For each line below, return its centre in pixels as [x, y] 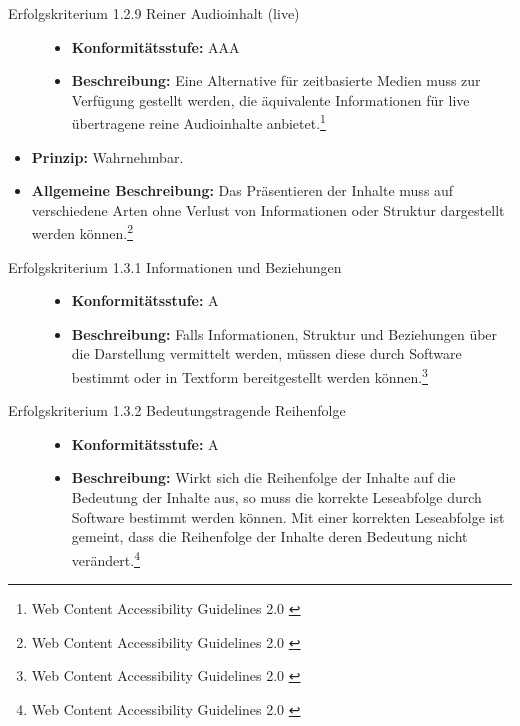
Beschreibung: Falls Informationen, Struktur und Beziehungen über [284, 333]
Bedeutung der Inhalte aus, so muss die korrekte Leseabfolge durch [276, 497]
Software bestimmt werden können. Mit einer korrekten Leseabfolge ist [288, 516]
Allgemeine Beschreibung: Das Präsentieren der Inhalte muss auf [242, 190]
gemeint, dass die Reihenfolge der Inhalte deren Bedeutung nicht [269, 536]
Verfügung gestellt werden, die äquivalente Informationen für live [270, 99]
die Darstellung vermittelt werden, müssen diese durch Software [266, 353]
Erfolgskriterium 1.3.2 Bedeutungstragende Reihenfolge [177, 410]
